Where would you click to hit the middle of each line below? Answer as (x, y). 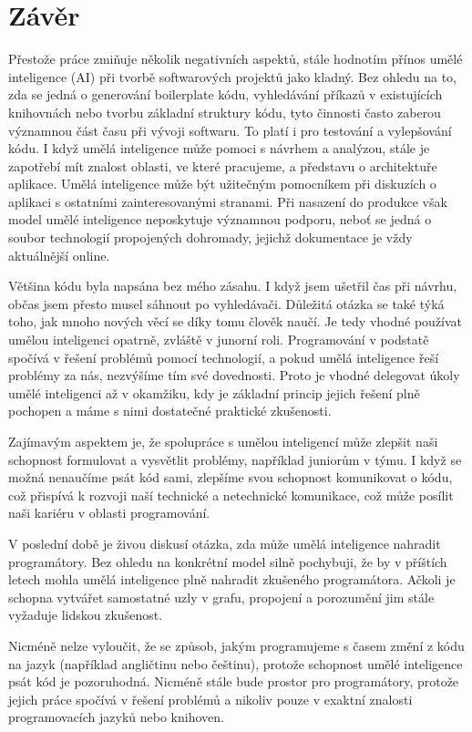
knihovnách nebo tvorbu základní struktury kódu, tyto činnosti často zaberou (225, 112)
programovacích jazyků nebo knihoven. (116, 717)
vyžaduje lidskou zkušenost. (86, 615)
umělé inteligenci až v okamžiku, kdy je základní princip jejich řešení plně (214, 392)
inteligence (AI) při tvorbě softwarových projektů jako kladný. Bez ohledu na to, (233, 76)
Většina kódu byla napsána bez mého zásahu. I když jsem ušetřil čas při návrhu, (233, 286)
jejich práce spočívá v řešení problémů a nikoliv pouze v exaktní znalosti (210, 699)
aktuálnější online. (59, 255)
